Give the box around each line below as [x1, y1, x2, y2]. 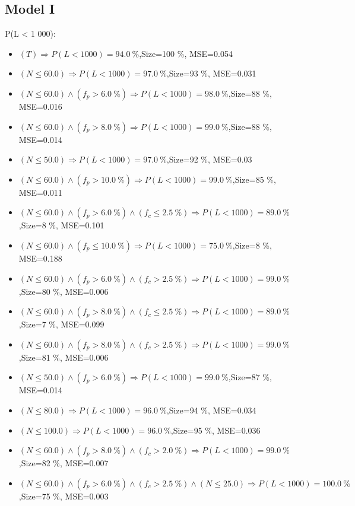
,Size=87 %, [228, 371, 272, 383]
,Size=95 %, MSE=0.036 [170, 424, 261, 436]
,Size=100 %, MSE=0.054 [139, 47, 233, 59]
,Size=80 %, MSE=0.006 [18, 285, 109, 297]
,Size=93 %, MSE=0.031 [166, 67, 256, 79]
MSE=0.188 [18, 252, 62, 264]
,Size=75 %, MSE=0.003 [18, 489, 109, 502]
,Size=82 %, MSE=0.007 [18, 457, 109, 469]
